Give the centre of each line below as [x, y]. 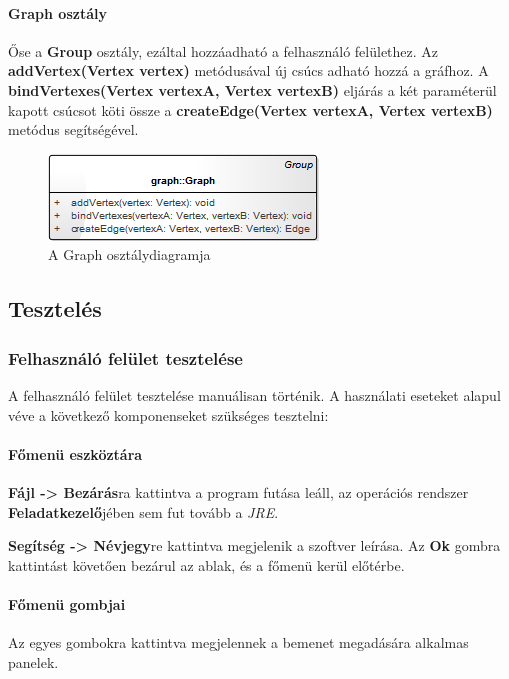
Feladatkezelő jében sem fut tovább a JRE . [143, 511]
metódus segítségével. [73, 129]
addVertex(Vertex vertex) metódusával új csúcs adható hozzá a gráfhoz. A [248, 70]
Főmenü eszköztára [75, 453]
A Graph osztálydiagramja [129, 254]
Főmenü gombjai [67, 603]
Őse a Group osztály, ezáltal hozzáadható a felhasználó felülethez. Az [223, 50]
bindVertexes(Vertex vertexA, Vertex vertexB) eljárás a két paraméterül [252, 89]
